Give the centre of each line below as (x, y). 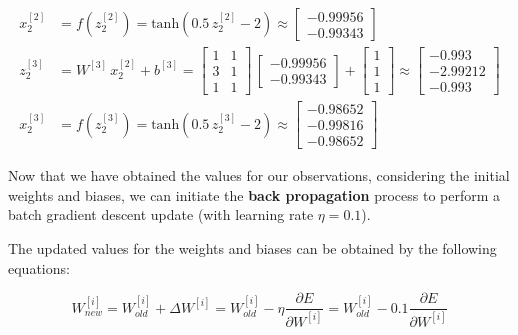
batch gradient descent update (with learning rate (161, 214)
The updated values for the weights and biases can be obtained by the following (252, 248)
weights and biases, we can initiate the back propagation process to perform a (254, 194)
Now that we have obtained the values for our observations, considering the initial (259, 175)
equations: (39, 267)
